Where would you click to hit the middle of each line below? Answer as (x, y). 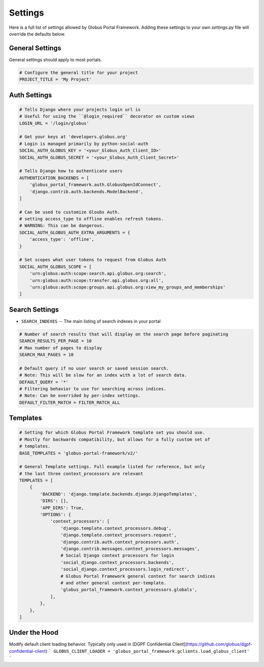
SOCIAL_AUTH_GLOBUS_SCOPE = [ (55, 267)
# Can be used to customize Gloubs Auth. (70, 212)
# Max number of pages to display (61, 348)
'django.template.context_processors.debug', (116, 528)
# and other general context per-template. (113, 583)
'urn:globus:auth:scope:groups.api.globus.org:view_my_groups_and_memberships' (128, 287)
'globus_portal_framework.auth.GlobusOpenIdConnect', (95, 185)
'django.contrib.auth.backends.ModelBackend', (87, 191)
